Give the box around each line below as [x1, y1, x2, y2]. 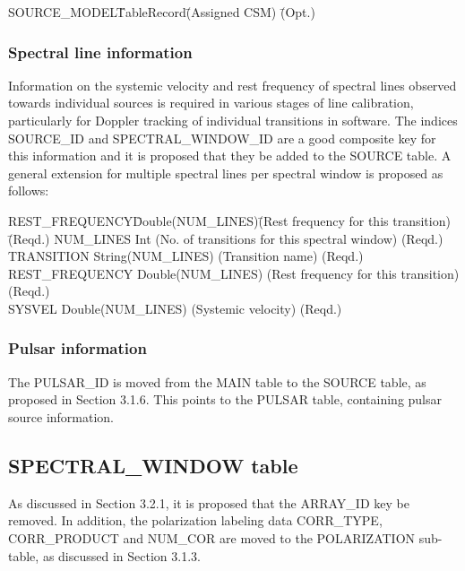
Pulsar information [8, 337, 147, 359]
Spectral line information [8, 40, 193, 63]
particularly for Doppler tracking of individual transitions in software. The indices [8, 111, 458, 129]
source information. [8, 407, 115, 426]
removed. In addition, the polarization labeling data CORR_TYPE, [8, 511, 383, 530]
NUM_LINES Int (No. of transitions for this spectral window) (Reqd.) [54, 229, 443, 247]
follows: [8, 181, 49, 200]
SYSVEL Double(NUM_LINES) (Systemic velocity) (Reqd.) [8, 298, 342, 317]
